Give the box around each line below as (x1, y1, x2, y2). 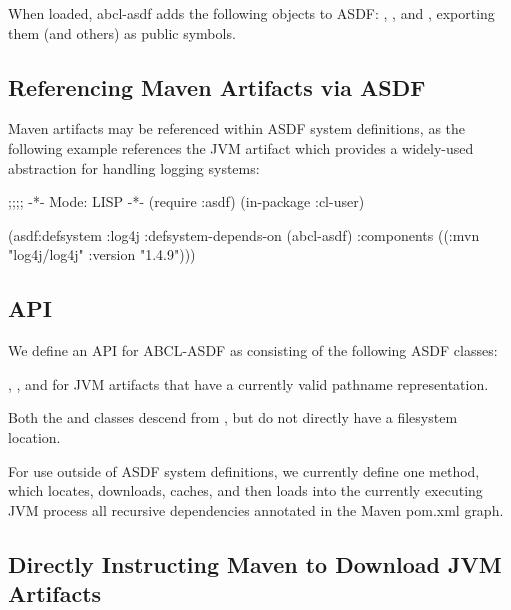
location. (8, 426, 61, 447)
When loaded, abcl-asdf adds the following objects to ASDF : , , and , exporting (8, 3, 495, 23)
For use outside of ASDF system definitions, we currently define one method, (8, 460, 480, 481)
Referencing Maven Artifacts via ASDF (8, 71, 426, 102)
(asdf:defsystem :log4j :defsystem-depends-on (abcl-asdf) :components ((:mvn (8, 224, 480, 245)
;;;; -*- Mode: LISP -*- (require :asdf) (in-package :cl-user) (8, 191, 365, 212)
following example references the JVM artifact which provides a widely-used (8, 137, 474, 158)
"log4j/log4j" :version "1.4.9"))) (8, 244, 196, 265)
